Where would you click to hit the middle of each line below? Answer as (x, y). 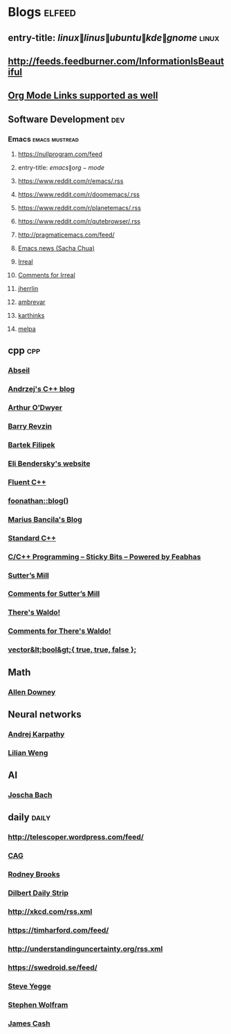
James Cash (29, 1023)
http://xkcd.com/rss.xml (50, 912)
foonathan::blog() (38, 500)
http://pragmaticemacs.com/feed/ (66, 235)
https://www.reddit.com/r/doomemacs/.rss (79, 194)
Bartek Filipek (31, 445)
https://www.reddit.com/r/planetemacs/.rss (79, 208)
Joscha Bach (30, 795)
